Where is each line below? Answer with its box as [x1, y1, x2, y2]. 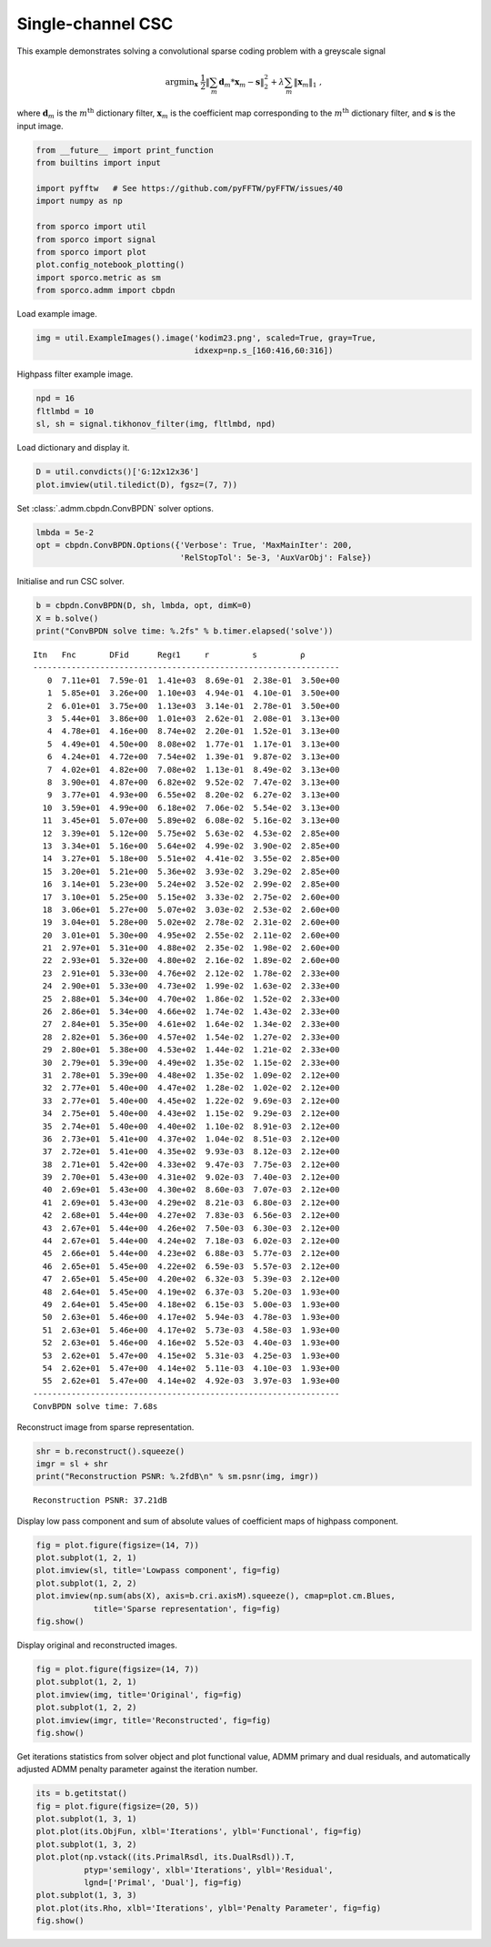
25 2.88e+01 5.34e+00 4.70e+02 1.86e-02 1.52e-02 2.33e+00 [42, 993, 340, 1004]
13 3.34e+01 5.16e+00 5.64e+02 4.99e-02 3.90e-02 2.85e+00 [42, 840, 340, 851]
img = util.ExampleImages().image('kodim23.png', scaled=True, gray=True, [35, 333, 377, 343]
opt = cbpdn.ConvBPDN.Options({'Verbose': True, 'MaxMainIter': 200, [35, 540, 353, 550]
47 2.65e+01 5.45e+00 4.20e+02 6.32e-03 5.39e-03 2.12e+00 [42, 1274, 340, 1284]
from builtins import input [35, 157, 161, 168]
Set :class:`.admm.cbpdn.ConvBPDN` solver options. [16, 502, 214, 513]
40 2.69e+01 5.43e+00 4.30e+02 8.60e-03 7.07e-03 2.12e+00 [42, 1184, 340, 1195]
